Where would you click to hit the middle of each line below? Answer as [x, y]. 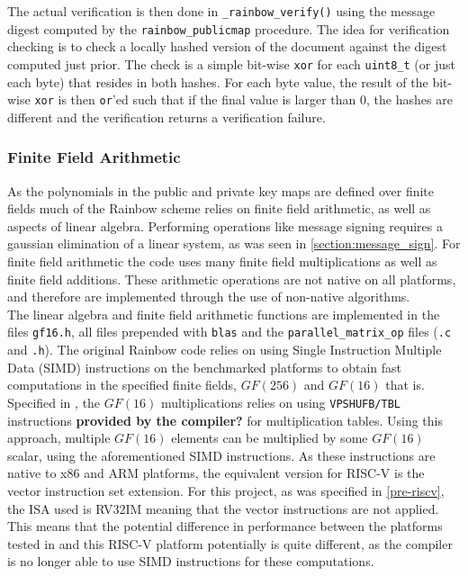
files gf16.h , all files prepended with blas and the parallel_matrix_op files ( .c [229, 332]
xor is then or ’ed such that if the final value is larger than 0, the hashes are [243, 99]
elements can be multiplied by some [270, 438]
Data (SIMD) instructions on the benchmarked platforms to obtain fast [204, 367]
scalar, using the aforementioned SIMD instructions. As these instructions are [221, 455]
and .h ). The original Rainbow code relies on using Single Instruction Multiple [225, 350]
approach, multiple [59, 438]
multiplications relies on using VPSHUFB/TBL [280, 402]
